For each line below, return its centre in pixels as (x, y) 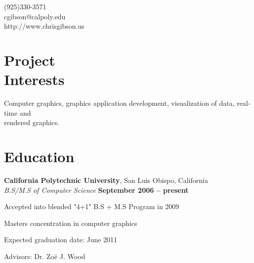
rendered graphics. (32, 122)
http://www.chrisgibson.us (44, 26)
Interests (34, 79)
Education (39, 156)
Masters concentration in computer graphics (71, 223)
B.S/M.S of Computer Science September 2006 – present (96, 190)
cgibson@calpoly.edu (35, 16)
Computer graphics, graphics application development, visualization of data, (119, 103)
